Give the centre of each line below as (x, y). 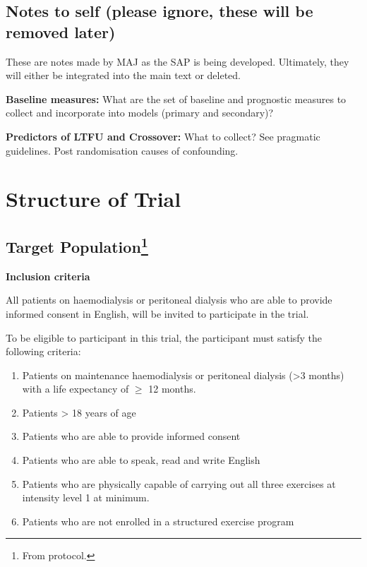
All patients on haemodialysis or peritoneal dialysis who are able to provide (169, 300)
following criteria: (43, 351)
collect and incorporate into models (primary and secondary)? (140, 113)
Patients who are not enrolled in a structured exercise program (158, 521)
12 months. (172, 389)
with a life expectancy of (76, 389)
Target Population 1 (77, 245)
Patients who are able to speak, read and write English (141, 460)
